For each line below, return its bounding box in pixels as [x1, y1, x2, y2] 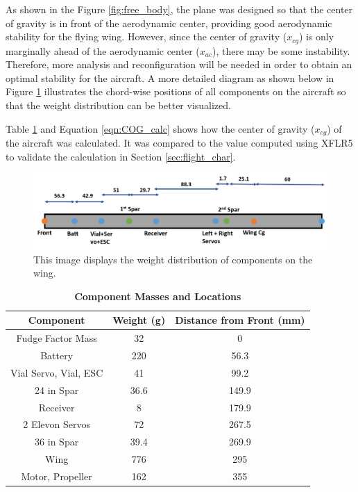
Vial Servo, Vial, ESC [10, 365, 103, 379]
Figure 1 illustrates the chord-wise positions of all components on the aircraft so [6, 84, 346, 99]
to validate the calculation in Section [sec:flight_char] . [6, 149, 236, 163]
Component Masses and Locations [74, 288, 241, 303]
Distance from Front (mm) [175, 313, 305, 327]
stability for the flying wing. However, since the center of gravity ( [6, 29, 287, 44]
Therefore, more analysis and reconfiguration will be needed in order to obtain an [6, 57, 352, 72]
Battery [40, 348, 74, 363]
